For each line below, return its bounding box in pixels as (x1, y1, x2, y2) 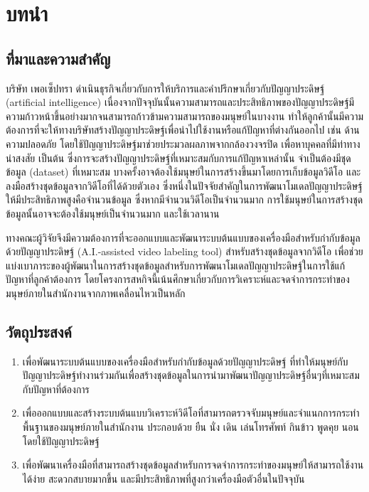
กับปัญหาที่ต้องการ (22, 381, 90, 396)
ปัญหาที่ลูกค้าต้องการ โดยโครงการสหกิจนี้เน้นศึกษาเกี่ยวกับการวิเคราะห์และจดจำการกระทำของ (6, 272, 350, 287)
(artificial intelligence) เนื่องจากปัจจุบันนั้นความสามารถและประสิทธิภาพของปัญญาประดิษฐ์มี (6, 95, 355, 109)
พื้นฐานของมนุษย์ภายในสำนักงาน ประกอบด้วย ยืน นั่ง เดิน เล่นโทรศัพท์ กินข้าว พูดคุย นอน (22, 419, 359, 434)
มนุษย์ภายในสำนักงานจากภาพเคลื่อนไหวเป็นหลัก (6, 285, 186, 300)
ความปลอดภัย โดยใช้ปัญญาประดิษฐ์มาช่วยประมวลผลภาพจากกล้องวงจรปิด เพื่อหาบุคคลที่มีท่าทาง (6, 136, 360, 151)
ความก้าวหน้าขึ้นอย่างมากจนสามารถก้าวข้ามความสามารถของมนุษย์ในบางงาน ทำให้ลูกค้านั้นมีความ (6, 108, 364, 123)
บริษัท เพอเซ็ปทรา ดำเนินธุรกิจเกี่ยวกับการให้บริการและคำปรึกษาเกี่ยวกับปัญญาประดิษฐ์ (6, 80, 325, 95)
